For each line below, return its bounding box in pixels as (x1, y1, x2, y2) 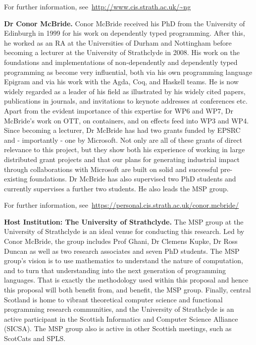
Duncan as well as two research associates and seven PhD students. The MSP (4, 245, 240, 256)
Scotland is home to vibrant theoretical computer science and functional (4, 294, 223, 304)
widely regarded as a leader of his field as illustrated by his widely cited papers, (4, 86, 246, 96)
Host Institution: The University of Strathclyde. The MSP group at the (4, 216, 244, 227)
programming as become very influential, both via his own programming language (4, 66, 253, 77)
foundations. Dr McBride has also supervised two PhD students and (29, 173, 236, 184)
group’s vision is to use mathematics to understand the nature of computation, (4, 255, 243, 266)
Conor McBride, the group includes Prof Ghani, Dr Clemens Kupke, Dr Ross (4, 236, 238, 246)
